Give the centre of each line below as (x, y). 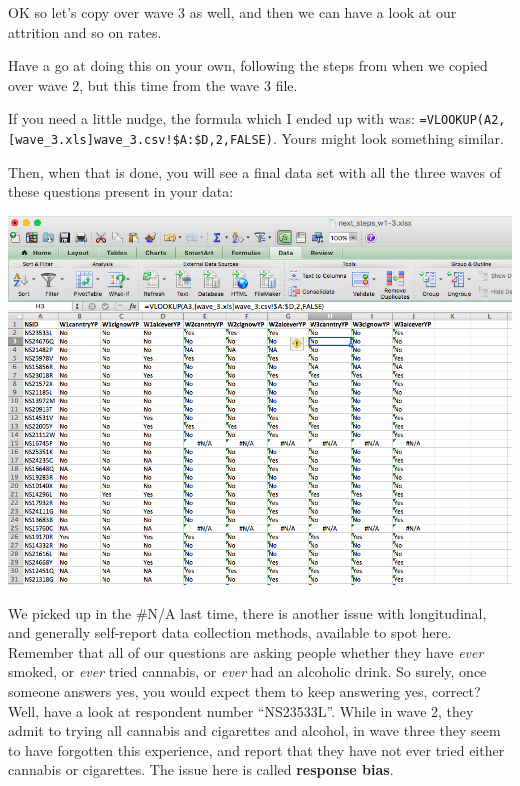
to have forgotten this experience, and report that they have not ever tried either (256, 749)
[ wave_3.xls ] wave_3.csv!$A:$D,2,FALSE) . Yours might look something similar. (256, 138)
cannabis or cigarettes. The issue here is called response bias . (201, 769)
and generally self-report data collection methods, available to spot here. (230, 632)
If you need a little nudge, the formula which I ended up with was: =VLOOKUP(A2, (257, 118)
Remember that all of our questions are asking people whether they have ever (246, 651)
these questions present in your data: (121, 191)
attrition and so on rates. (85, 31)
